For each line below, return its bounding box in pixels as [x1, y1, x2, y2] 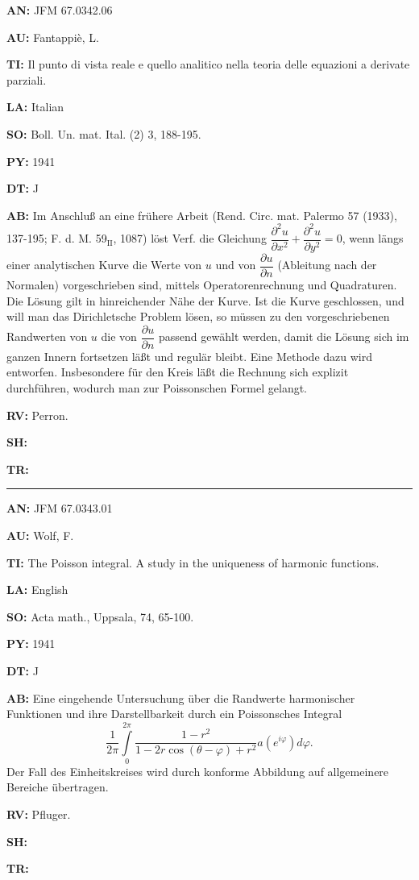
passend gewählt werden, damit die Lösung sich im [159, 328, 409, 345]
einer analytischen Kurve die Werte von [6, 256, 202, 273]
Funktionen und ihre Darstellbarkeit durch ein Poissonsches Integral [6, 705, 342, 722]
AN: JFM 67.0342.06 [6, 2, 113, 18]
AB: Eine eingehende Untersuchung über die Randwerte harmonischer [6, 689, 355, 706]
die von [101, 328, 137, 345]
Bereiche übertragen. [6, 778, 109, 795]
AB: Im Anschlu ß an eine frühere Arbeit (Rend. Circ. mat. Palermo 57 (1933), [6, 206, 397, 223]
